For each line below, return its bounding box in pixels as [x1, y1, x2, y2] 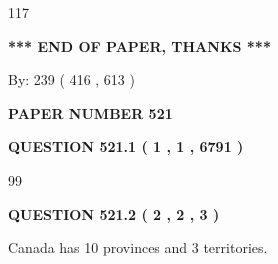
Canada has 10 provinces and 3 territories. [8, 237, 268, 258]
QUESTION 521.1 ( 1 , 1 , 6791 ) [8, 136, 244, 157]
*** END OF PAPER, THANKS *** [8, 35, 271, 56]
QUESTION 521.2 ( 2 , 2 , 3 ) [8, 203, 220, 224]
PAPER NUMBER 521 [8, 102, 173, 123]
